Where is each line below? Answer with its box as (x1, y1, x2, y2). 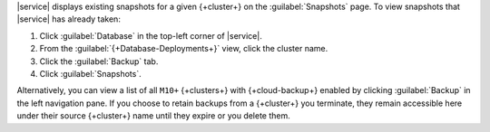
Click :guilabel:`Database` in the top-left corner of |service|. (39, 30, 262, 41)
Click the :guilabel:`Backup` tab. (39, 55, 159, 67)
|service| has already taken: (16, 14, 122, 24)
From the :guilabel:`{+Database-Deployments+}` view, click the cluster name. (39, 43, 328, 54)
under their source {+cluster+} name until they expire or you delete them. (16, 110, 290, 121)
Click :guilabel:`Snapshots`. (39, 68, 142, 79)
